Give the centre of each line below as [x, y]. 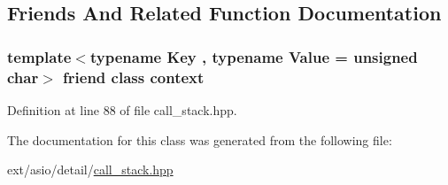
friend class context [134, 77]
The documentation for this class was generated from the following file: [200, 139]
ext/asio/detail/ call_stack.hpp [90, 170]
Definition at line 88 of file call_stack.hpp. [122, 109]
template [39, 56]
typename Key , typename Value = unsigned [254, 56]
